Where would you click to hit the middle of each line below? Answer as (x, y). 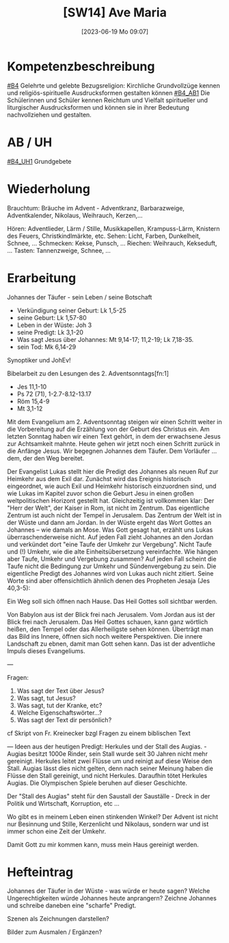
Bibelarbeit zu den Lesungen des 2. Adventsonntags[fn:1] (88, 373)
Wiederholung (49, 189)
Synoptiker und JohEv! (39, 360)
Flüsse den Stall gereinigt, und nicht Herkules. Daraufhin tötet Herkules (107, 775)
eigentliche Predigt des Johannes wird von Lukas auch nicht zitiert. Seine (110, 573)
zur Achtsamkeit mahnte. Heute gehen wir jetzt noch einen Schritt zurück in (114, 443)
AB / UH (30, 142)
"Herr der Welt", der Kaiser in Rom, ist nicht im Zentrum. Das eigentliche (108, 508)
